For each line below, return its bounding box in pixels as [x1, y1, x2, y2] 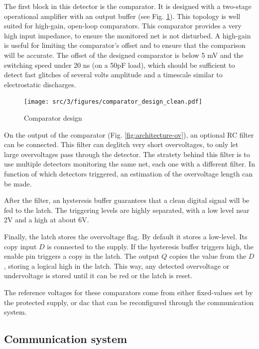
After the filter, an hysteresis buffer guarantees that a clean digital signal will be [4, 195, 250, 205]
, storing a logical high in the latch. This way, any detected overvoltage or [4, 260, 230, 271]
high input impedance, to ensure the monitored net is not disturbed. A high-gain [4, 30, 251, 40]
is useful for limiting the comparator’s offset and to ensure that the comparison [4, 40, 246, 50]
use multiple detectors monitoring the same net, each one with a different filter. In [4, 159, 255, 169]
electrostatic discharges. [4, 79, 76, 89]
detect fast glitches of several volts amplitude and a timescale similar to [4, 69, 223, 80]
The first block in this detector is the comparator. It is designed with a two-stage [4, 1, 252, 11]
